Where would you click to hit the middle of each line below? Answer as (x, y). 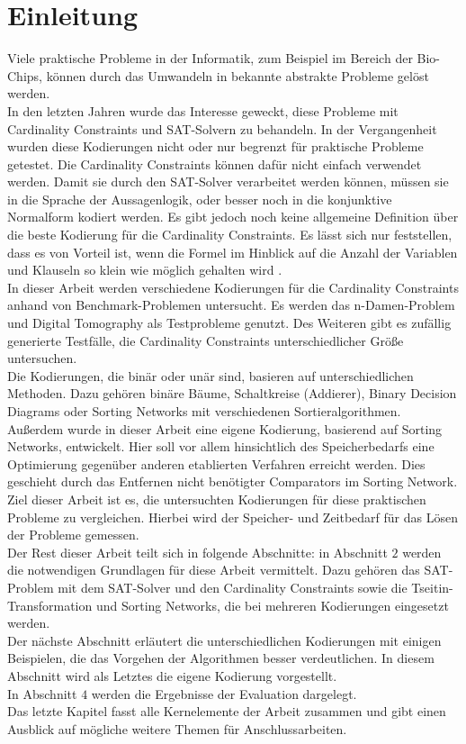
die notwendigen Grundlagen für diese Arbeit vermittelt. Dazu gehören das (214, 570)
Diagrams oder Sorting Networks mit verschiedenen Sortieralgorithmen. (204, 411)
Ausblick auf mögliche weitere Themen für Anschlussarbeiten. (177, 728)
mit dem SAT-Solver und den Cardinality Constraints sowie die (233, 587)
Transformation (50, 605)
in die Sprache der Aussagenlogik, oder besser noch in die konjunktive (200, 199)
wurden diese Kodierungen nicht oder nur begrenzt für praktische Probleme (215, 146)
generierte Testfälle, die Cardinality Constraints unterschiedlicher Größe (206, 340)
